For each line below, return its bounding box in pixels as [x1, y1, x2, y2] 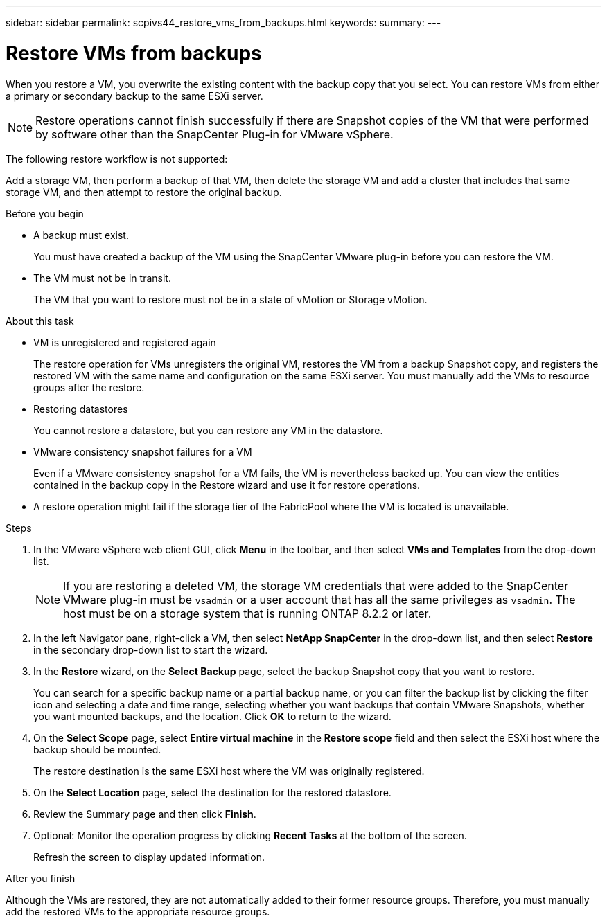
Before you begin [6, 207, 84, 219]
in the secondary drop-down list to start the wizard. [33, 643, 268, 656]
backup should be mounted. [33, 743, 161, 755]
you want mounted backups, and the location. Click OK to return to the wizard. [33, 710, 392, 722]
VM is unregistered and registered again [33, 336, 216, 348]
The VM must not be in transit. [33, 271, 171, 284]
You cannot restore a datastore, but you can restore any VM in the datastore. [33, 424, 383, 436]
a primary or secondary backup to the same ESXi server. [6, 89, 263, 102]
